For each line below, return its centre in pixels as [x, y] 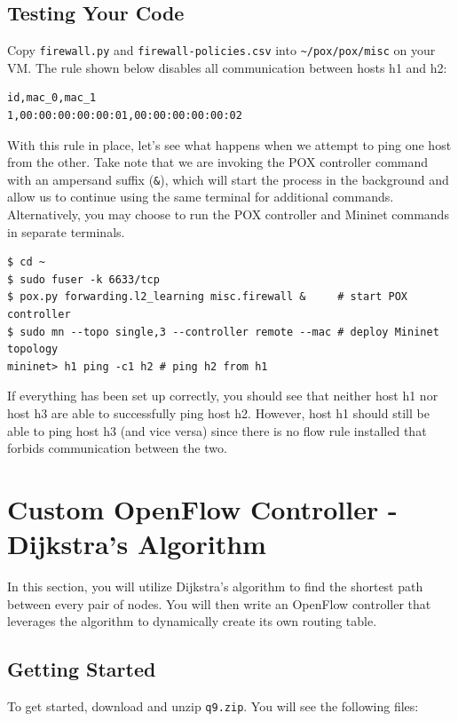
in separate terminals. [66, 231]
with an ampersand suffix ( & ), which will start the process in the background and [228, 179]
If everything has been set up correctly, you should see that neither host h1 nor [223, 396]
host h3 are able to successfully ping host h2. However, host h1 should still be [218, 413]
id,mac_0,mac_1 [52, 98]
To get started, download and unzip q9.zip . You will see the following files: [213, 706]
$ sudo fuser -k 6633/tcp [83, 279]
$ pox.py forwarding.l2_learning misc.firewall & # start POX [208, 297]
